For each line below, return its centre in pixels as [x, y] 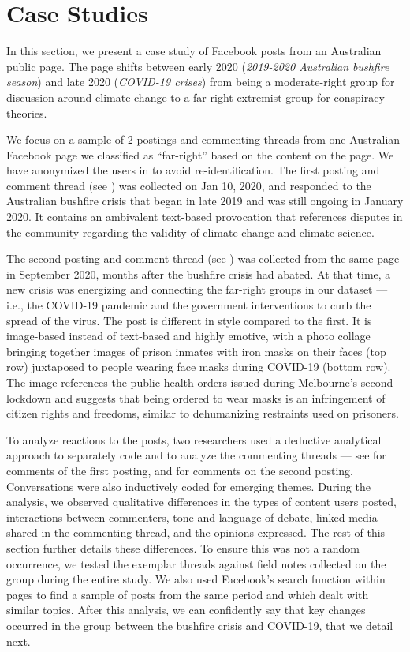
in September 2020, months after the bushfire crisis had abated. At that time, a [199, 274]
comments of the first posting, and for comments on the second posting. [180, 470]
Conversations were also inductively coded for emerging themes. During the [188, 486]
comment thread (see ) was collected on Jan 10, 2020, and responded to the [189, 185]
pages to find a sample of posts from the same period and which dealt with [188, 594]
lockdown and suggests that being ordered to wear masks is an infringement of [196, 397]
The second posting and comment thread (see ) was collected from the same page [203, 259]
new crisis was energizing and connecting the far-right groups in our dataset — [197, 289]
